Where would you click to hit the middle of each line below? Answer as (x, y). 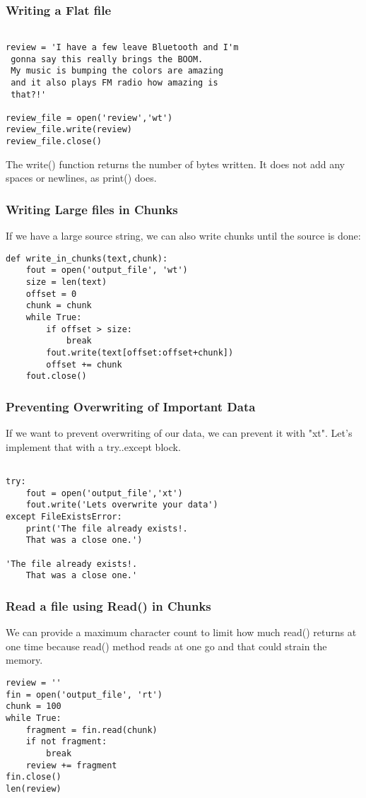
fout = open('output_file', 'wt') (107, 270)
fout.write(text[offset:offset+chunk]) (140, 353)
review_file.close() (54, 142)
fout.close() (56, 376)
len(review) (34, 788)
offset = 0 (51, 294)
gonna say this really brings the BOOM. (107, 59)
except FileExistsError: (64, 517)
